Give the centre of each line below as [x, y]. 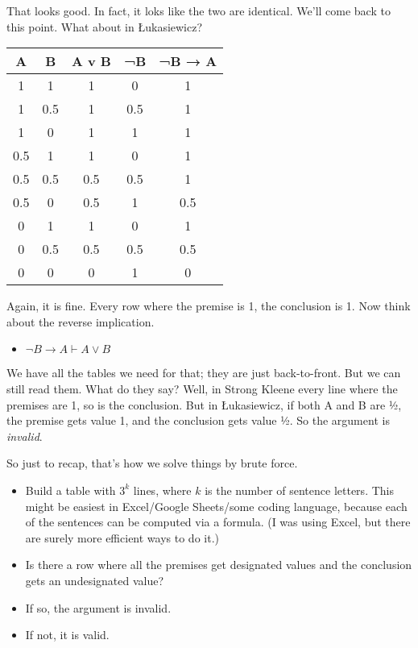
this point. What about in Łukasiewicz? [105, 26]
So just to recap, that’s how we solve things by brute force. [152, 463]
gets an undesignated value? [95, 580]
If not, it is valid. [67, 635]
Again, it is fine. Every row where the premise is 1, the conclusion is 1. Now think [209, 306]
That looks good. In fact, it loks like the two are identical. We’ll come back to [199, 10]
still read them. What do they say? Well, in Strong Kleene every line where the [202, 388]
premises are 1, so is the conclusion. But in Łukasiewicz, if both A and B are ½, [204, 404]
